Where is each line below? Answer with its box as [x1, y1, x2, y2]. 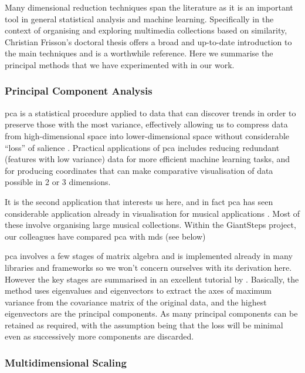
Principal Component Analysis [5, 83, 152, 98]
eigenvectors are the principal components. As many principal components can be [5, 307, 298, 320]
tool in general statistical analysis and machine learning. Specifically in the [5, 12, 274, 25]
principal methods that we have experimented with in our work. [5, 58, 235, 70]
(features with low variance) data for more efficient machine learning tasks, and [5, 153, 290, 165]
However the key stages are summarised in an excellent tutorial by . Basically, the [5, 273, 299, 285]
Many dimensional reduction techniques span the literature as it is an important [5, 1, 293, 13]
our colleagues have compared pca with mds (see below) [5, 230, 206, 242]
